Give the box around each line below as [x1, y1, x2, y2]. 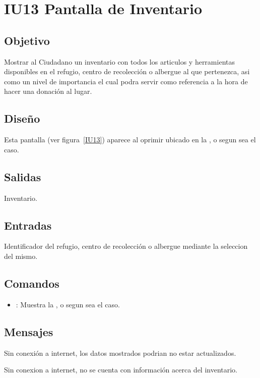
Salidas [4, 169, 41, 184]
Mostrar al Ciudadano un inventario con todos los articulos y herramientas [4, 56, 235, 67]
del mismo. [4, 250, 38, 261]
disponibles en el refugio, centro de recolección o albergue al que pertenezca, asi [4, 66, 250, 77]
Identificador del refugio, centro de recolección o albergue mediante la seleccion [4, 241, 248, 251]
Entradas [4, 217, 52, 233]
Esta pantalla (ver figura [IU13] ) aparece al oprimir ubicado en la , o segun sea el [4, 134, 256, 145]
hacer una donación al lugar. [4, 86, 92, 96]
